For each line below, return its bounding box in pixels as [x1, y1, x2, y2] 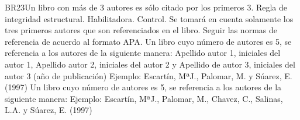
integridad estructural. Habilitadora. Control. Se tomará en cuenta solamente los [5, 12, 294, 24]
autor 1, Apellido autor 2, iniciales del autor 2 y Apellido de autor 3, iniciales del [5, 58, 295, 70]
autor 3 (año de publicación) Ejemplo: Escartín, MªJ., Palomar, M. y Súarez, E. [5, 69, 292, 82]
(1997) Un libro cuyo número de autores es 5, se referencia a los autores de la [5, 81, 282, 93]
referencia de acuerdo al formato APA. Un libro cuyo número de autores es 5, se [5, 35, 292, 47]
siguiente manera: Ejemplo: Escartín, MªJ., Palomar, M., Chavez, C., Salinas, [5, 92, 283, 104]
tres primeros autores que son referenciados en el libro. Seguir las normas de [5, 24, 277, 36]
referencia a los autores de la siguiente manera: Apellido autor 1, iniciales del [5, 47, 281, 59]
